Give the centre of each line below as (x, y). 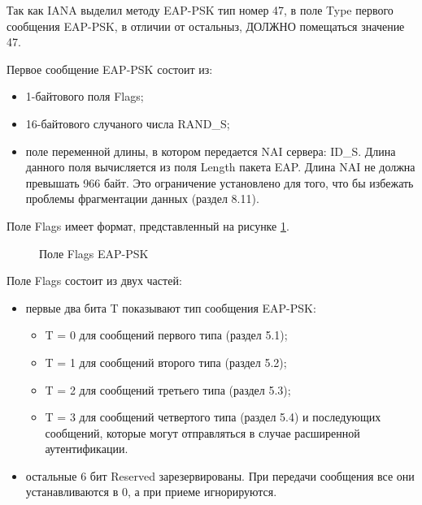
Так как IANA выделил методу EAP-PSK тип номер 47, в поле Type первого (200, 10)
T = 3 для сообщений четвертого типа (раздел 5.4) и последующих (213, 417)
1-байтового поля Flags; (85, 96)
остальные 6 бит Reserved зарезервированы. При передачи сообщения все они (220, 475)
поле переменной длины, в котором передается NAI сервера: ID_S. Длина (211, 151)
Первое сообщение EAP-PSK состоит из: (110, 69)
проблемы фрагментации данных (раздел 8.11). (142, 199)
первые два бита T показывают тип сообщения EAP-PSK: (171, 307)
